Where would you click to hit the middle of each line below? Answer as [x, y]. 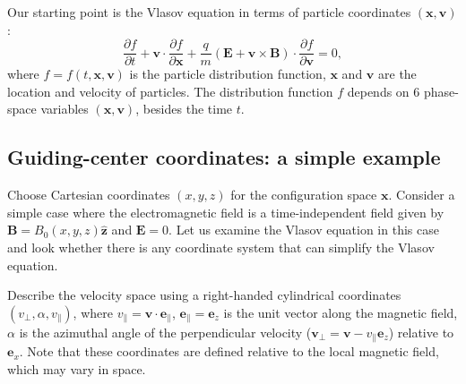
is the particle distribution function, [228, 74]
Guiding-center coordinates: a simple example [224, 157]
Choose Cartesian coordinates [89, 195]
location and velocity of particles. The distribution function [170, 91]
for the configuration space [304, 195]
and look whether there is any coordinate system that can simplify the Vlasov [221, 247]
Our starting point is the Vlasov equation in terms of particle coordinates [209, 12]
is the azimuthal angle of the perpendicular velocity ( [165, 332]
